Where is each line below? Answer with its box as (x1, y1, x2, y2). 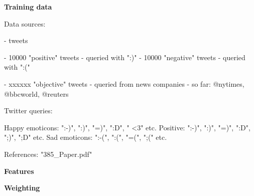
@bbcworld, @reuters (4, 88, 69, 99)
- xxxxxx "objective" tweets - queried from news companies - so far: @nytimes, (4, 78, 244, 89)
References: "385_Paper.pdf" (4, 148, 92, 159)
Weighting (4, 182, 40, 193)
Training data (4, 2, 52, 12)
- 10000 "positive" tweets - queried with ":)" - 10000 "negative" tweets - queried (4, 52, 245, 62)
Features (4, 165, 34, 176)
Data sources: (4, 18, 46, 29)
